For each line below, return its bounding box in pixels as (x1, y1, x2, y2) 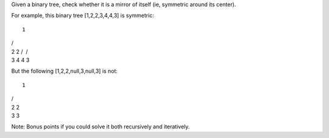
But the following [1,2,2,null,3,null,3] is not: (11, 67, 118, 75)
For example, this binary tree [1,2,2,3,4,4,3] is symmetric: (11, 12, 155, 19)
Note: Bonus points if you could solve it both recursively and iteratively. (11, 123, 190, 130)
